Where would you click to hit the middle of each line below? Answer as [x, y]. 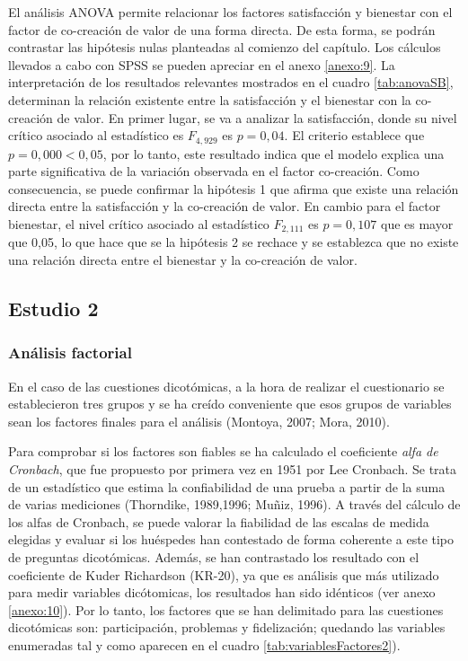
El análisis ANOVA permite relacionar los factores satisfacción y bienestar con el [230, 12]
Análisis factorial [70, 353]
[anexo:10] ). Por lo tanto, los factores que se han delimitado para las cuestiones [226, 609]
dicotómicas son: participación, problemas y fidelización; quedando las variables [227, 627]
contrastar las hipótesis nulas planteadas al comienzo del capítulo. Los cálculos [225, 47]
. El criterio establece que [354, 135]
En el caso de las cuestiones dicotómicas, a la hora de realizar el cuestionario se [226, 386]
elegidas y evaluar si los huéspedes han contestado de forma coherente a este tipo [231, 539]
